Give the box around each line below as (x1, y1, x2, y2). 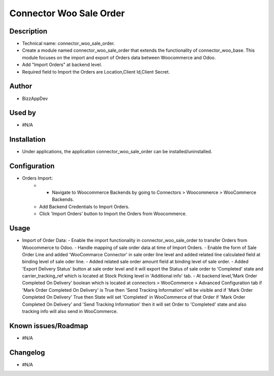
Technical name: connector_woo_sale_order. (22, 41, 115, 47)
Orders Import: (22, 175, 53, 181)
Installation (9, 135, 46, 144)
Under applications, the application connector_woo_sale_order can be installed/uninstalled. (22, 149, 213, 155)
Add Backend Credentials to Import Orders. (39, 203, 129, 210)
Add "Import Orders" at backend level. (22, 61, 102, 68)
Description (9, 27, 48, 36)
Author (9, 82, 32, 91)
